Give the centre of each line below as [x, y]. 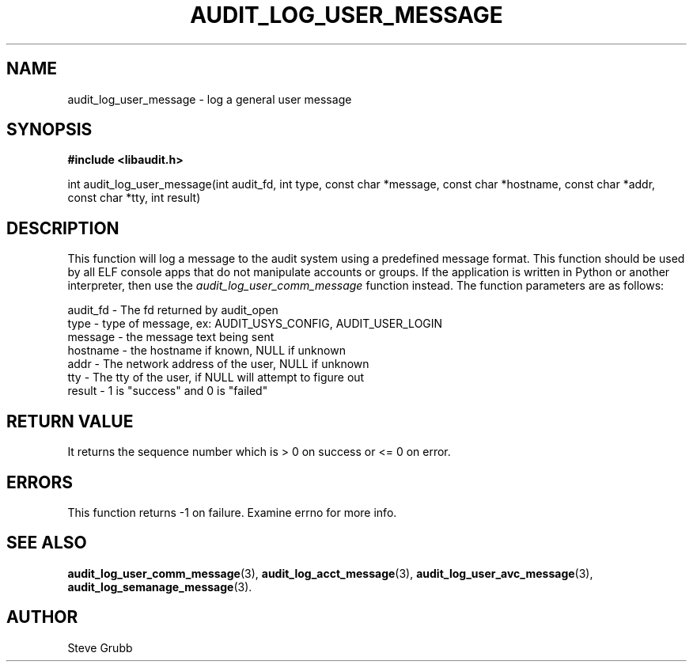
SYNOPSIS [49, 130]
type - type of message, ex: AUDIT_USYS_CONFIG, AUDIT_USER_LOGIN [255, 324]
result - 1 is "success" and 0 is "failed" [168, 391]
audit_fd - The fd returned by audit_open [173, 310]
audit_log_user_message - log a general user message [210, 99]
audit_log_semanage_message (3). [160, 586]
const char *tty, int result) [134, 198]
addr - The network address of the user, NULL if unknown [218, 364]
